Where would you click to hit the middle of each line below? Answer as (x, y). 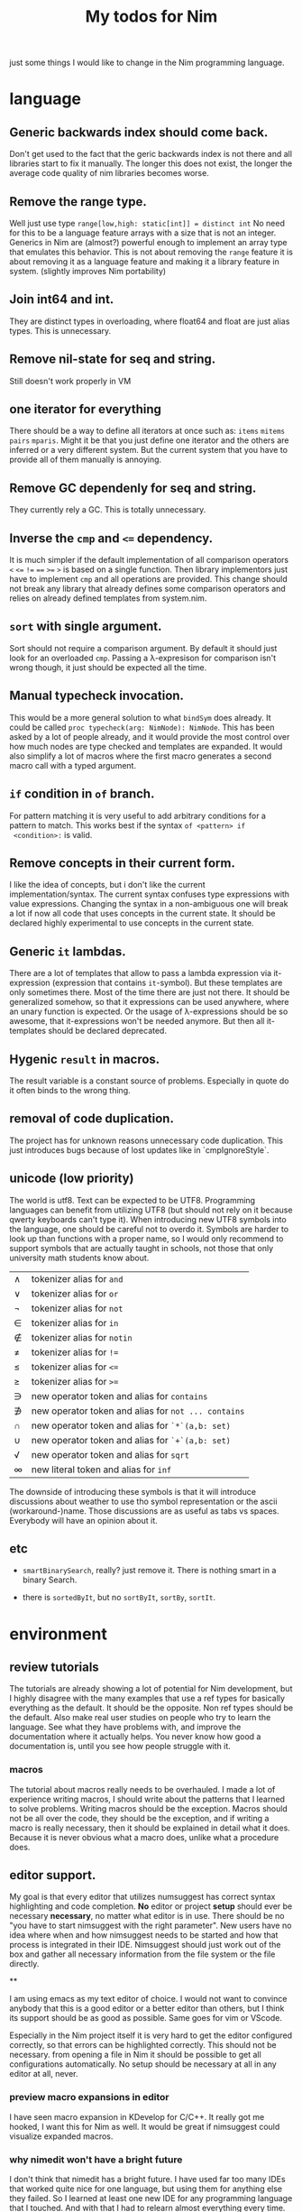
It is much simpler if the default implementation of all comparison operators (149, 560)
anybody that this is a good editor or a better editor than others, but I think (147, 2008)
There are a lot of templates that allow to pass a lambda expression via (141, 973)
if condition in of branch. (82, 794)
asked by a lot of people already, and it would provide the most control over (150, 736)
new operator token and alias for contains (119, 1396)
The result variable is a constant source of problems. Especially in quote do (149, 1081)
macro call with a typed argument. (73, 765)
